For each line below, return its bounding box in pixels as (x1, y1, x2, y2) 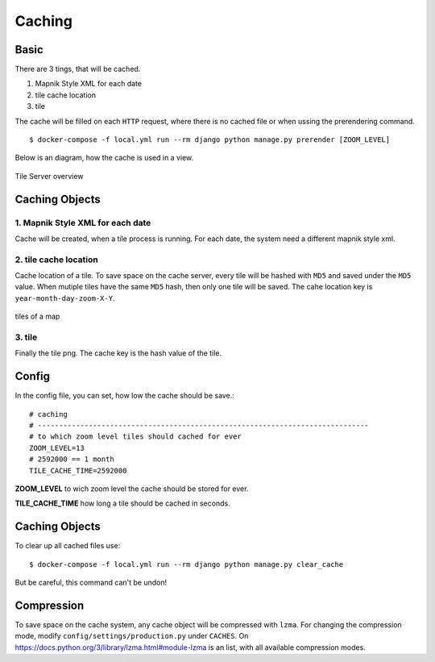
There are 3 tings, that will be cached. (14, 65, 141, 74)
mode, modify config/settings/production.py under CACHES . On (14, 631, 249, 641)
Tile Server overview (14, 171, 84, 181)
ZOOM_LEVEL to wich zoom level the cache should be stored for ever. (14, 484, 249, 493)
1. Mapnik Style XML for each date (14, 217, 151, 228)
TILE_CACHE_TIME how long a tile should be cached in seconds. (14, 498, 230, 508)
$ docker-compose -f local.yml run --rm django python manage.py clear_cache (29, 560, 344, 568)
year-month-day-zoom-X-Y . (14, 293, 115, 302)
